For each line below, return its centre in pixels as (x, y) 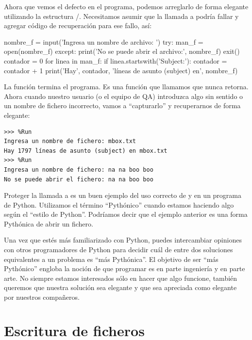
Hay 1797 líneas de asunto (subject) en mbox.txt (86, 151)
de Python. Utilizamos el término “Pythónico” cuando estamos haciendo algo (119, 204)
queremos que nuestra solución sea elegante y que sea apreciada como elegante (120, 287)
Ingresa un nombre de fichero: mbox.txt (70, 141)
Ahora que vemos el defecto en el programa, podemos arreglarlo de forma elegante (126, 6)
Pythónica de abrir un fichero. (49, 223)
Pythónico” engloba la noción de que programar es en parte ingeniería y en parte (125, 268)
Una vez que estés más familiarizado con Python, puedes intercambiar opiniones (123, 240)
